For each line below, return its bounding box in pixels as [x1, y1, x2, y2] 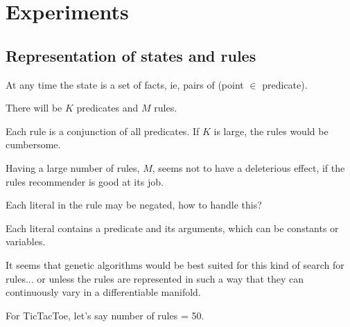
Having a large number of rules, [6, 160, 140, 175]
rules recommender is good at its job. [6, 174, 164, 188]
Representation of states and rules [6, 44, 256, 66]
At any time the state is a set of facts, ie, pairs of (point [6, 77, 244, 91]
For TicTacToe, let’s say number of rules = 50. [6, 308, 204, 322]
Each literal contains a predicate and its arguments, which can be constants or [6, 220, 339, 235]
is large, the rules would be [213, 123, 329, 138]
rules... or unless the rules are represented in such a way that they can [6, 271, 304, 285]
